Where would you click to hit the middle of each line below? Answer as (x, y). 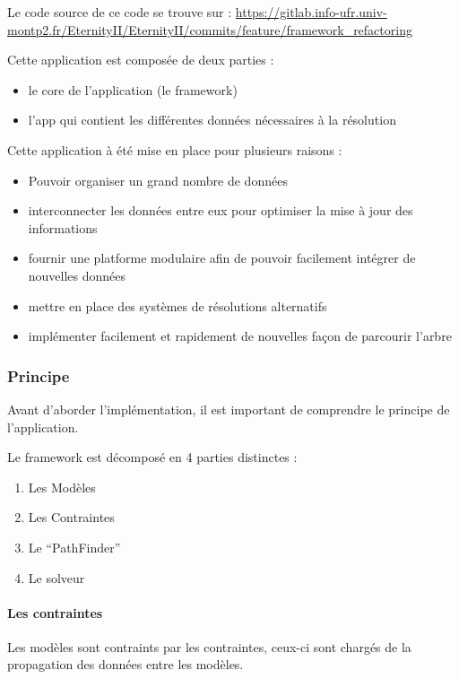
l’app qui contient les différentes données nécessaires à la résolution (212, 120)
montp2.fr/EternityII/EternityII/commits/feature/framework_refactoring (210, 29)
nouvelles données (77, 275)
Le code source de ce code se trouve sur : (120, 12)
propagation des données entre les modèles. (126, 664)
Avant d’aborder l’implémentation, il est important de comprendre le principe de (229, 409)
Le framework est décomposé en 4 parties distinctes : (152, 457)
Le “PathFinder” (74, 547)
